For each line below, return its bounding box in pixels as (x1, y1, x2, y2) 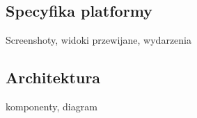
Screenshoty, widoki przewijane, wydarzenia (6, 33, 191, 47)
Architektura (6, 67, 101, 88)
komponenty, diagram (6, 99, 97, 113)
